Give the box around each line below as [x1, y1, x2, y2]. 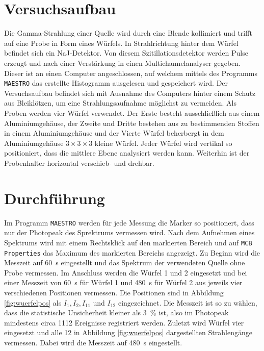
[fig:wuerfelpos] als [4, 297, 62, 308]
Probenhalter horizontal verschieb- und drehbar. [4, 157, 154, 168]
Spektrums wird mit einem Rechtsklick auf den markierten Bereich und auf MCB [4, 237, 252, 247]
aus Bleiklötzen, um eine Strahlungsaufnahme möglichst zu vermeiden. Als [4, 97, 236, 108]
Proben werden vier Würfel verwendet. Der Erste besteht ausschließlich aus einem [4, 107, 260, 118]
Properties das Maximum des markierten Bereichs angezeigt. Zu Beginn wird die [4, 247, 260, 258]
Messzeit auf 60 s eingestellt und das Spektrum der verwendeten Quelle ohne [4, 257, 245, 268]
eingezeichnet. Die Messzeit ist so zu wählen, [118, 297, 257, 308]
